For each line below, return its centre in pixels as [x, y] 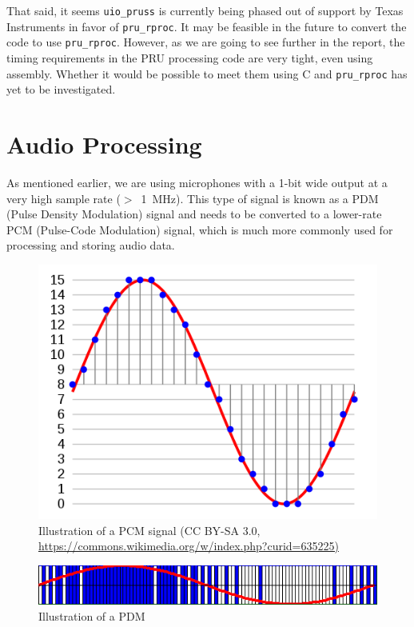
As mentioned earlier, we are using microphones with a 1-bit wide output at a [197, 182]
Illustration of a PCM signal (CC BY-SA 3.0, [149, 530]
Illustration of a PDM [92, 615]
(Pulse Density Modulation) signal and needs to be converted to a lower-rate [194, 214]
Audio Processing [104, 144]
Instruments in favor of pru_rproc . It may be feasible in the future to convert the [207, 26]
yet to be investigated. [61, 89]
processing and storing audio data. [91, 245]
